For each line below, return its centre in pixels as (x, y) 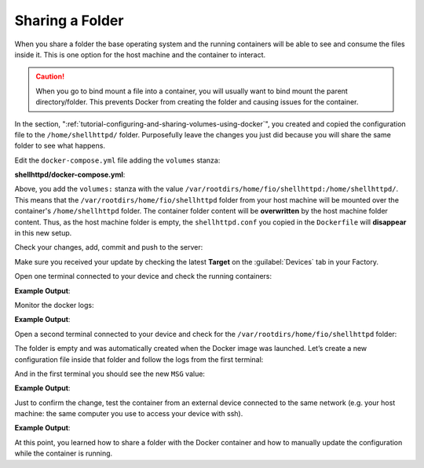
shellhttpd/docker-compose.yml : (70, 175)
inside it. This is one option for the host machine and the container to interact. (140, 54)
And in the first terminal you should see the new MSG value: (110, 374)
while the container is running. (64, 453)
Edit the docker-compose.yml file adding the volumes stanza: (117, 160)
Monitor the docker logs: (54, 305)
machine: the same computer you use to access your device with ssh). (129, 414)
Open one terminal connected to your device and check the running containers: (143, 276)
